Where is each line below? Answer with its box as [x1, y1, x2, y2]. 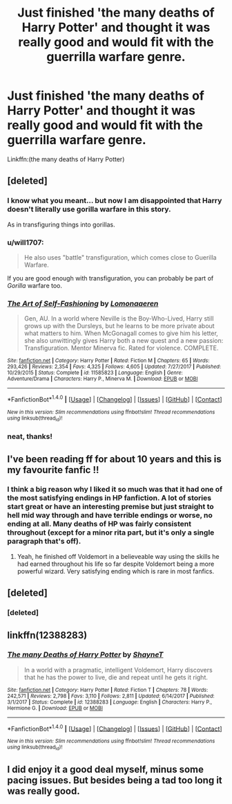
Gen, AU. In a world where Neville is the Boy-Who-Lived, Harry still [23, 314, 214, 323]
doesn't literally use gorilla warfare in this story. [7, 204, 171, 214]
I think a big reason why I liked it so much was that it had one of [7, 485, 223, 494]
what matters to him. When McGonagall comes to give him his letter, [23, 329, 219, 337]
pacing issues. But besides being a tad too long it [7, 774, 222, 787]
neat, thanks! [7, 431, 53, 441]
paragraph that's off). [7, 537, 81, 546]
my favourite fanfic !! [7, 464, 99, 476]
